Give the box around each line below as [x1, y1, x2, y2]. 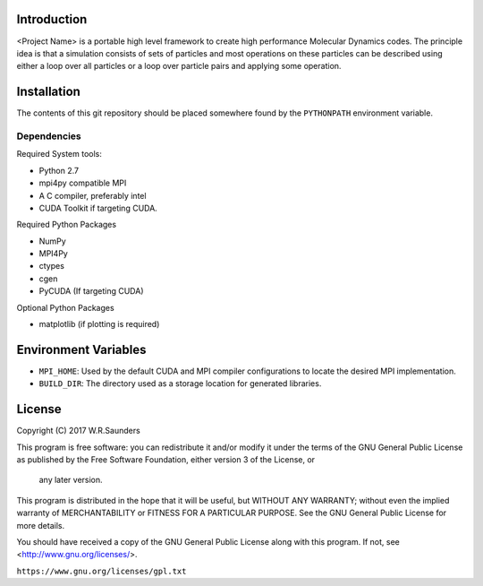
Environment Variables [16, 341, 147, 358]
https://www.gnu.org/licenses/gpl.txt [16, 565, 187, 576]
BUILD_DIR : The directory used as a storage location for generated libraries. [38, 378, 322, 389]
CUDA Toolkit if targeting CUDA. [38, 203, 158, 213]
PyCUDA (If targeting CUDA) [38, 286, 144, 297]
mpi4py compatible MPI [38, 177, 127, 188]
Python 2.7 [38, 165, 80, 176]
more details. [16, 520, 65, 530]
